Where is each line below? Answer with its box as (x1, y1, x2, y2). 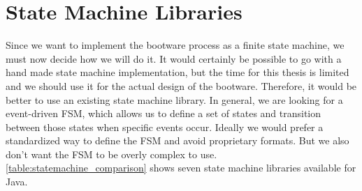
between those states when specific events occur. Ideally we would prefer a (6, 119, 324, 134)
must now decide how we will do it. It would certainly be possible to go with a (6, 51, 342, 66)
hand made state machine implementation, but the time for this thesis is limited (6, 65, 349, 79)
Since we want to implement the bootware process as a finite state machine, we (6, 38, 345, 52)
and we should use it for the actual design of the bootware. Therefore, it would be (6, 78, 357, 93)
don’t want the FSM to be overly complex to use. (6, 146, 217, 161)
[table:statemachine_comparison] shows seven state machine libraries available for (6, 160, 356, 175)
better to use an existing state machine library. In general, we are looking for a (6, 92, 343, 107)
